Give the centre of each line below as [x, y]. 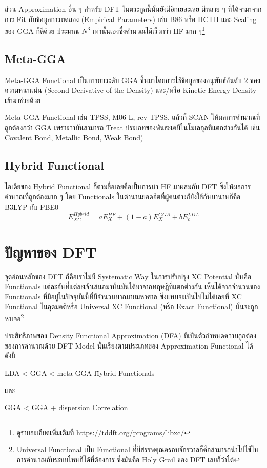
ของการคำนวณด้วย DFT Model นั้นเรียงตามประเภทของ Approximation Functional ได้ [129, 345]
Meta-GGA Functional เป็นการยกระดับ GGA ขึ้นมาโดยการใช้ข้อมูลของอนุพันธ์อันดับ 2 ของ [132, 80]
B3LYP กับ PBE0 [32, 206]
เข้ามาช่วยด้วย [23, 100]
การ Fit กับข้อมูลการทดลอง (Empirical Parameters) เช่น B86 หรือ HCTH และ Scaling [131, 19]
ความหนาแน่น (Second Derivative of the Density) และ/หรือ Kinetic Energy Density [131, 90]
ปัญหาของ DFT [51, 251]
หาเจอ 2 [14, 317]
